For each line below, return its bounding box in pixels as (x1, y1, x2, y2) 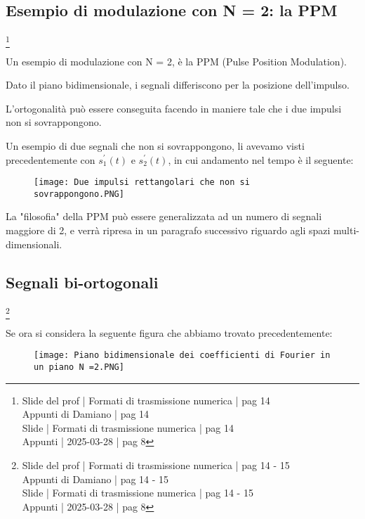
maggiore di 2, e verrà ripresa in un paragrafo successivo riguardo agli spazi (6, 223, 331, 237)
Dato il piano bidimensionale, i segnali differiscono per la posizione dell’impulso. (6, 77, 350, 92)
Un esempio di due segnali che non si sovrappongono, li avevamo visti (6, 138, 305, 153)
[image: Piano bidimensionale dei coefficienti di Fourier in (34, 350, 331, 361)
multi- (333, 223, 359, 237)
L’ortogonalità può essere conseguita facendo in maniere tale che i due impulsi (6, 101, 342, 115)
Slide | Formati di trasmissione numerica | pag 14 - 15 (22, 485, 253, 500)
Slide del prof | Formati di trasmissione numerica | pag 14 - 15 (22, 458, 290, 472)
